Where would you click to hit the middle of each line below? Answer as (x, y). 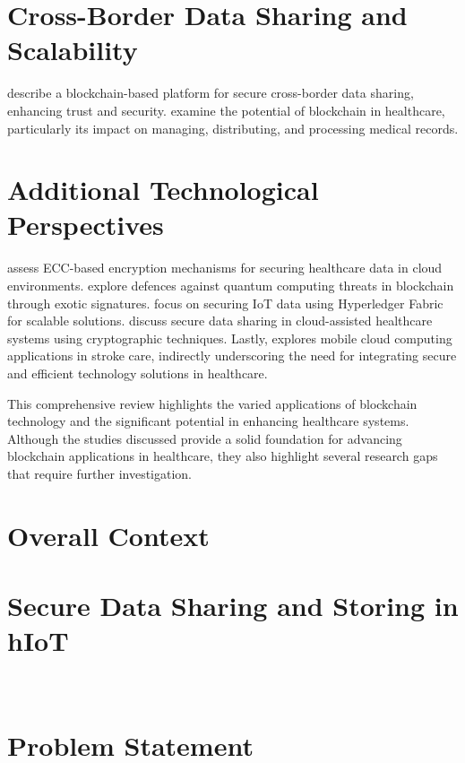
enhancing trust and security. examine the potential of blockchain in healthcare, (226, 110)
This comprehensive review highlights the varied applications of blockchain (212, 403)
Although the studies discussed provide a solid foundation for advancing (205, 438)
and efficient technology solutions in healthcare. (138, 373)
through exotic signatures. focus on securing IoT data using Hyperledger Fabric (225, 303)
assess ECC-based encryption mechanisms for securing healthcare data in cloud (225, 268)
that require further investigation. (99, 473)
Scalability (73, 50)
